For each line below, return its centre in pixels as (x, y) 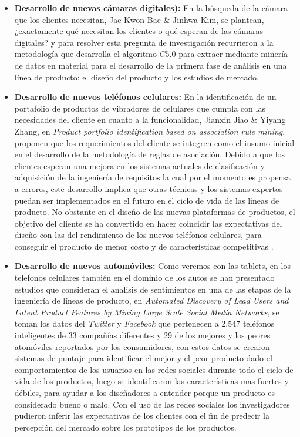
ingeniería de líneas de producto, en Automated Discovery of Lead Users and (151, 300)
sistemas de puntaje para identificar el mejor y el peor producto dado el (143, 358)
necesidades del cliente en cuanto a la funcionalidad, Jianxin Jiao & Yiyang (150, 120)
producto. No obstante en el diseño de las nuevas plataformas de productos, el (155, 212)
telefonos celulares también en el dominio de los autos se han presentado (144, 278)
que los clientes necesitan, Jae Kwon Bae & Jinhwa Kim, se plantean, (139, 19)
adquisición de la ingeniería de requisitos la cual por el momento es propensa (152, 177)
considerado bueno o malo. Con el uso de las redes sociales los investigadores (152, 404)
